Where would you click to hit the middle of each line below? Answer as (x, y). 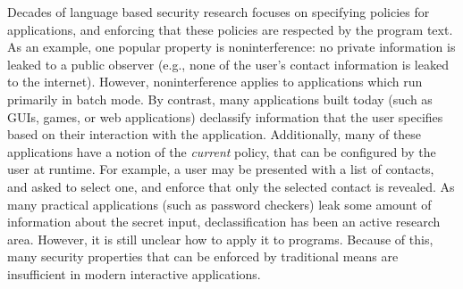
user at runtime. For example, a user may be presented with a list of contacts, (221, 169)
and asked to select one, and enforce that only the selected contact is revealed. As (231, 186)
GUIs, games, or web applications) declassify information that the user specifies (225, 116)
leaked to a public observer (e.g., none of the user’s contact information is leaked (228, 64)
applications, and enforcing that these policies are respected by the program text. (230, 29)
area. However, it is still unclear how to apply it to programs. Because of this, (220, 239)
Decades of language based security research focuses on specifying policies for (219, 12)
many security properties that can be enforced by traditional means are (203, 256)
